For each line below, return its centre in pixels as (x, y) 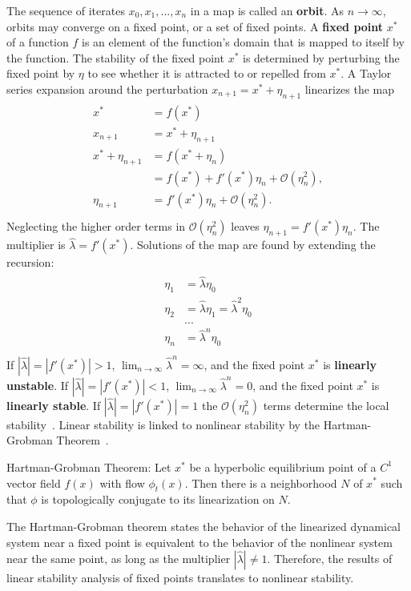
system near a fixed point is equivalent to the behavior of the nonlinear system (199, 542)
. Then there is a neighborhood (261, 482)
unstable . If (38, 385)
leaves (245, 226)
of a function (38, 42)
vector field (34, 482)
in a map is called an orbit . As (267, 10)
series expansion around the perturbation (107, 88)
